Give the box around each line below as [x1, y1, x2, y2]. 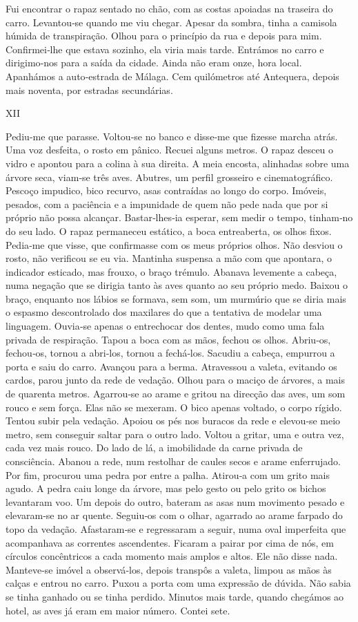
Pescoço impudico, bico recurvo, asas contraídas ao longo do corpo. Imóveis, [6, 183, 327, 198]
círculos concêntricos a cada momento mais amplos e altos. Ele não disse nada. [6, 549, 338, 563]
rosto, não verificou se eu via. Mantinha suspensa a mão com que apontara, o [6, 251, 332, 265]
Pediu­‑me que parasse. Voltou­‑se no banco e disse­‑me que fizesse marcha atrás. [6, 129, 338, 143]
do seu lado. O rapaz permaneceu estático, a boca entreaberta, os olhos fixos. [6, 223, 332, 238]
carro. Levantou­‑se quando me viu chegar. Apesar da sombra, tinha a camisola [6, 15, 337, 29]
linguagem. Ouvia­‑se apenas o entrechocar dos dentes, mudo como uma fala [6, 319, 325, 333]
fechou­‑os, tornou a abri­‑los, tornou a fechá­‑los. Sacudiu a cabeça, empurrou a [6, 346, 335, 360]
